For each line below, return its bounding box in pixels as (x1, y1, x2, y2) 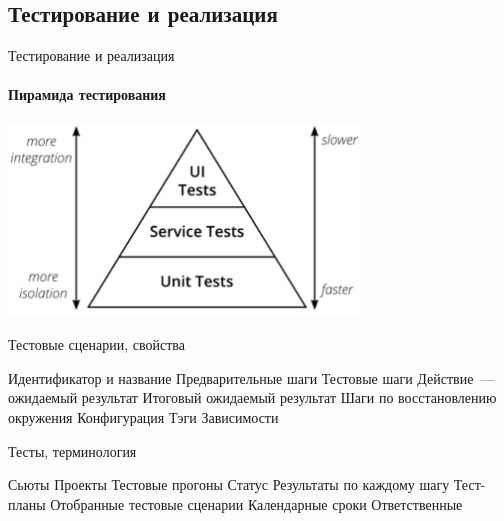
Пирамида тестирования (8, 84, 166, 105)
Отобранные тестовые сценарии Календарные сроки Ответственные (50, 493, 463, 514)
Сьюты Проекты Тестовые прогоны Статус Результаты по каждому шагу (8, 474, 450, 495)
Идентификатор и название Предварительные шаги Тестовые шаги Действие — (8, 367, 495, 388)
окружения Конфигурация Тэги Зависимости (8, 406, 279, 427)
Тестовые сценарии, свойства (8, 334, 185, 355)
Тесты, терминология (8, 440, 137, 461)
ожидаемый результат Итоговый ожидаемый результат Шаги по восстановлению (8, 387, 497, 408)
